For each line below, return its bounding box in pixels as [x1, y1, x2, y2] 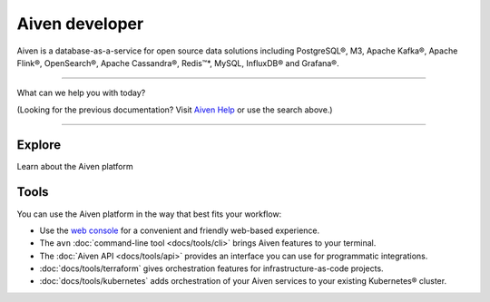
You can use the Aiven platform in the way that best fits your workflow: [16, 209, 282, 219]
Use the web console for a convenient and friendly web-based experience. [39, 225, 320, 236]
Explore [16, 137, 62, 152]
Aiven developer [16, 14, 144, 34]
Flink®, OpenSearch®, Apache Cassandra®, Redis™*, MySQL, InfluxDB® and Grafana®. [16, 57, 339, 68]
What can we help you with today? [16, 87, 146, 99]
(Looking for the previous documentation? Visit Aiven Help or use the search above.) [16, 104, 333, 115]
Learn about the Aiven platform [16, 161, 133, 171]
